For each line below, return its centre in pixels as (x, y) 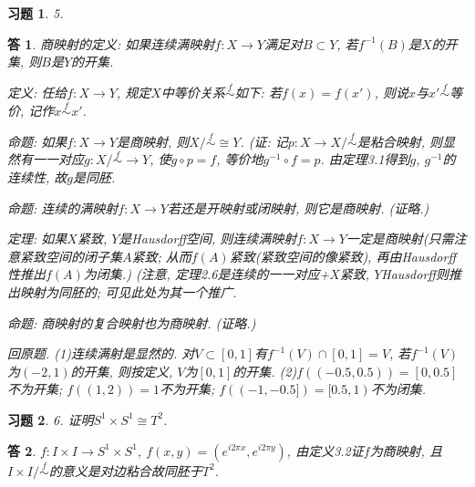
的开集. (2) (265, 371)
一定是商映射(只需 (400, 238)
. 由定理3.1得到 (365, 159)
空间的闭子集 (83, 256)
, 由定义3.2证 (325, 450)
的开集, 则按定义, (122, 371)
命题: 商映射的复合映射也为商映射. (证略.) (132, 322)
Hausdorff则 (415, 274)
